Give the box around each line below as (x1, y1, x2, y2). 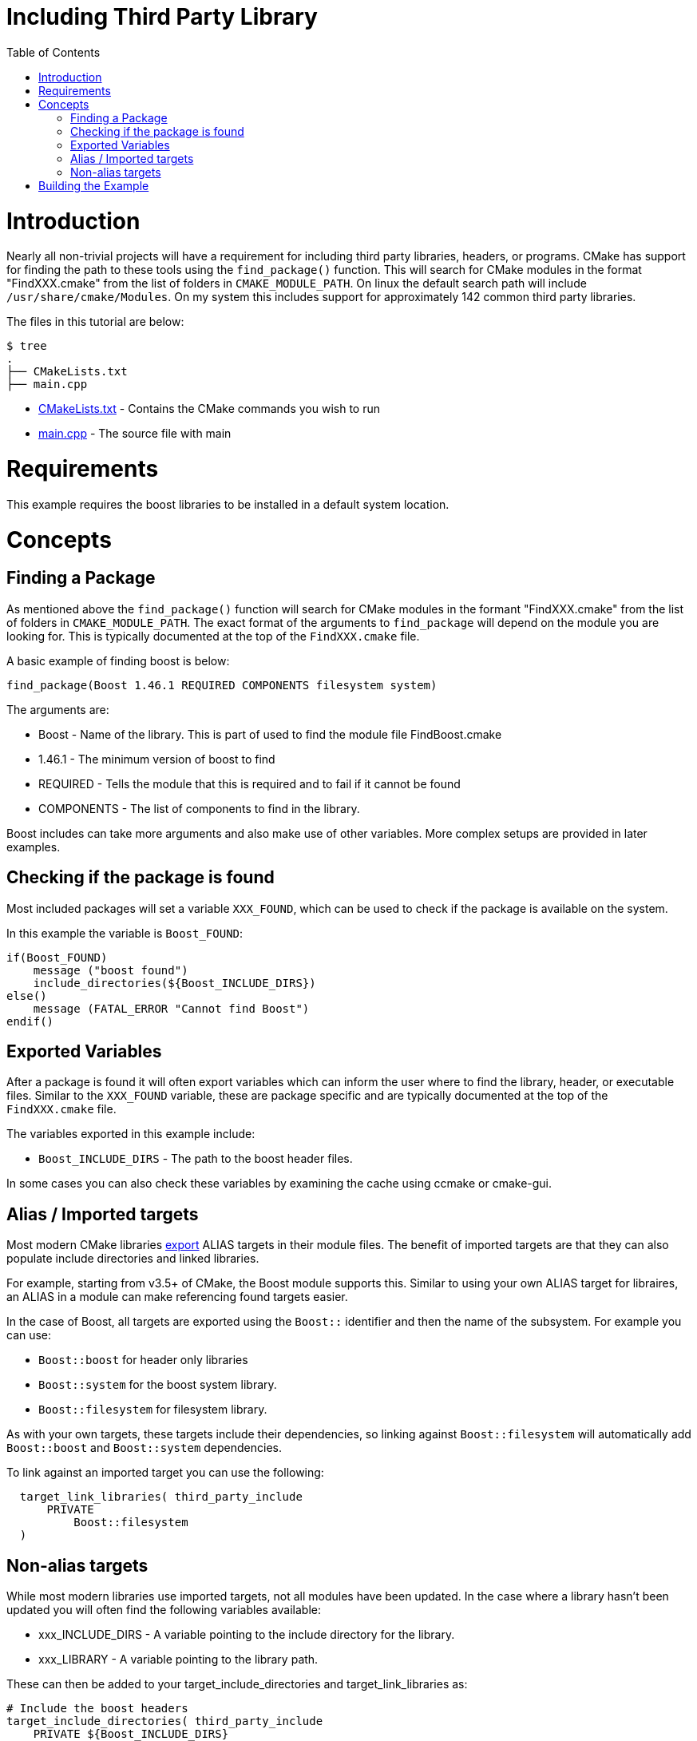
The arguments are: (6, 702, 109, 716)
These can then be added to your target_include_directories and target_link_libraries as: (6, 1677, 468, 1691)
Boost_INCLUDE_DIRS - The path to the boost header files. (38, 1152, 353, 1166)
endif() (6, 1014, 54, 1028)
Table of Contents (6, 45, 101, 59)
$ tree (6, 339, 47, 353)
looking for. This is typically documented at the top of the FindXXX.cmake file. (6, 629, 420, 643)
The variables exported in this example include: (6, 1127, 255, 1141)
